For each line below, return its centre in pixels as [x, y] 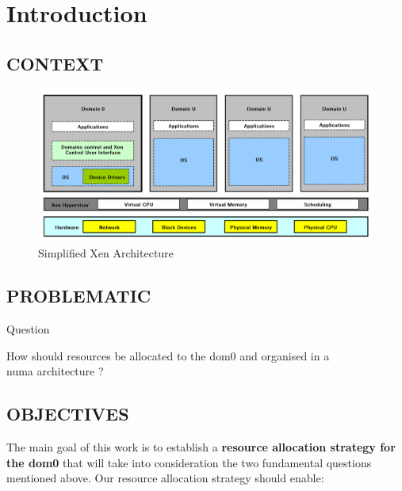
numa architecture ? [55, 371]
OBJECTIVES [68, 414]
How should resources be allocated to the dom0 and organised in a [168, 355]
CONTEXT [55, 63]
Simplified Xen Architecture [106, 253]
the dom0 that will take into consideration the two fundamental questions [189, 462]
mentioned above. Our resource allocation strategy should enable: [165, 478]
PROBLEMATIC [79, 296]
